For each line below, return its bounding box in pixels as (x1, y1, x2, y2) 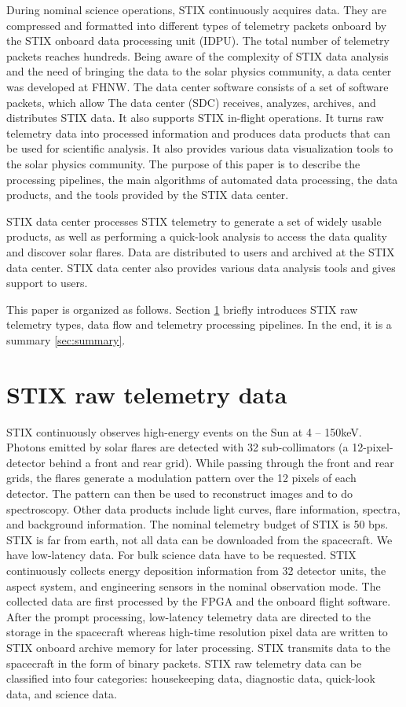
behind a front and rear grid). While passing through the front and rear (49, 454, 394, 470)
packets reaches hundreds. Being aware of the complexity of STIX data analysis (6, 47, 389, 64)
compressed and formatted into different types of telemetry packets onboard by (6, 17, 387, 33)
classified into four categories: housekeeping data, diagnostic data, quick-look (6, 670, 375, 687)
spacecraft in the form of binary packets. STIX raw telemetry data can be (6, 654, 362, 671)
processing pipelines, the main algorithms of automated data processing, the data (6, 171, 398, 187)
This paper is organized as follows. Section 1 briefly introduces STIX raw (6, 300, 358, 317)
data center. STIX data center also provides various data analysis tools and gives (6, 259, 396, 275)
